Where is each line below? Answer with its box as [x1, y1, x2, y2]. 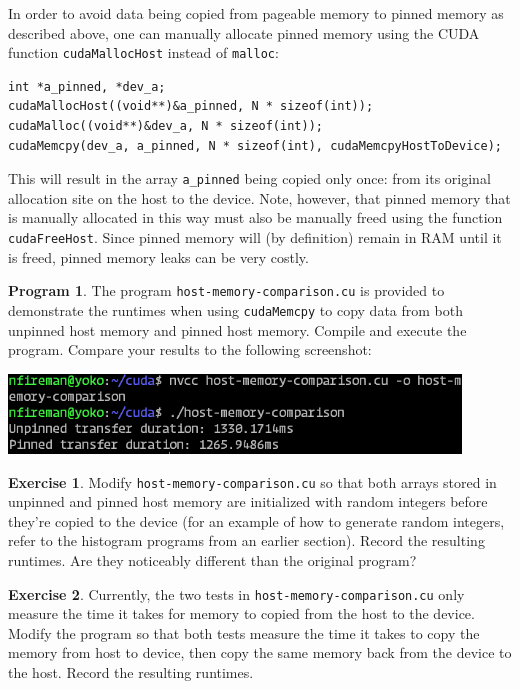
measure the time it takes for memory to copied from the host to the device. [8, 603, 475, 624]
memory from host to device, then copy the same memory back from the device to [8, 642, 512, 663]
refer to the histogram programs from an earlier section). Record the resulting [8, 530, 485, 551]
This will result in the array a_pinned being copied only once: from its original [8, 168, 491, 189]
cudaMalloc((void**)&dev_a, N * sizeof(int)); [8, 119, 323, 134]
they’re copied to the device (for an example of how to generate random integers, [8, 510, 505, 531]
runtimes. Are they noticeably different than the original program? [8, 550, 417, 571]
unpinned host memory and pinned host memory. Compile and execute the [8, 319, 467, 340]
